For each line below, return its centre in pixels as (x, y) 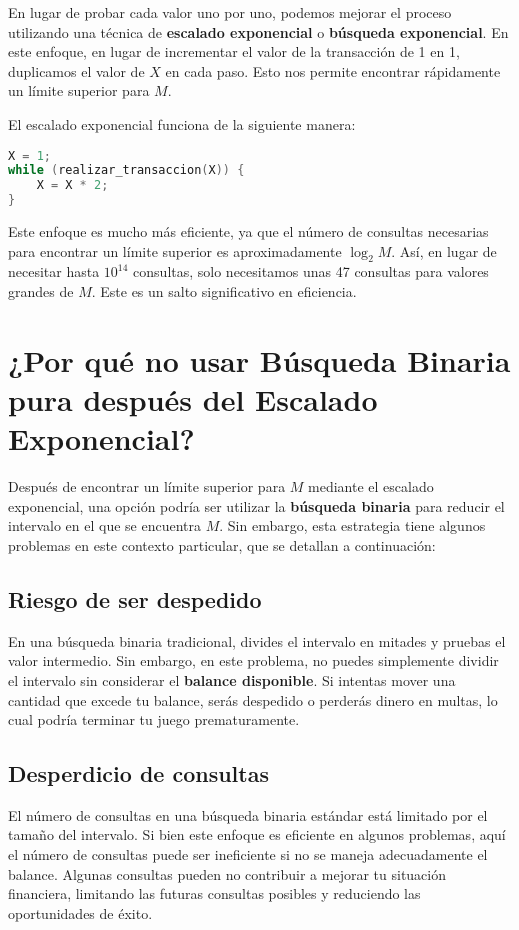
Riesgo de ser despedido (135, 598)
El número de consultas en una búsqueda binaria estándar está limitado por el (248, 814)
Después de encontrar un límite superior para (147, 486)
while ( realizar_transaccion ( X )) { (126, 170)
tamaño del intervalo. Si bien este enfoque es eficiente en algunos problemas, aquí (257, 834)
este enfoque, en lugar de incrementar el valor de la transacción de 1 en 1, (234, 51)
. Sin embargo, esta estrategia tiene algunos (352, 525)
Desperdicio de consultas (138, 773)
